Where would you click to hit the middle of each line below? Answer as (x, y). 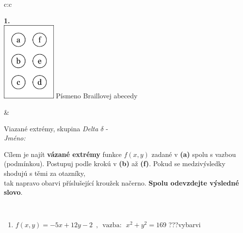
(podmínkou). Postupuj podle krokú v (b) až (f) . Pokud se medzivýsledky (115, 163)
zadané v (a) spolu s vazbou (194, 154)
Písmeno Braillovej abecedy (97, 96)
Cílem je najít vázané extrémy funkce (63, 154)
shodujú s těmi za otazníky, (45, 173)
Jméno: (15, 138)
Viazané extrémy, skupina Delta (51, 128)
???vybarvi (185, 225)
